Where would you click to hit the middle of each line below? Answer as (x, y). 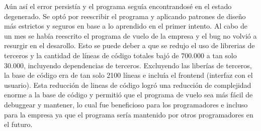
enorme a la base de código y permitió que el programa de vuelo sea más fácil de (128, 95)
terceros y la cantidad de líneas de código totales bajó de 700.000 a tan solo (120, 55)
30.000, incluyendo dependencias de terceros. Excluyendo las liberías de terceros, (128, 65)
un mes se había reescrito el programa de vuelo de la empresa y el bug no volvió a (130, 35)
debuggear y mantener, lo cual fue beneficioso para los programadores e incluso (126, 104)
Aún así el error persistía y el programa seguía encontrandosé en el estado (118, 6)
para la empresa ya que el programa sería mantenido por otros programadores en (129, 114)
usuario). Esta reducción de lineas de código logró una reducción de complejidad (128, 85)
